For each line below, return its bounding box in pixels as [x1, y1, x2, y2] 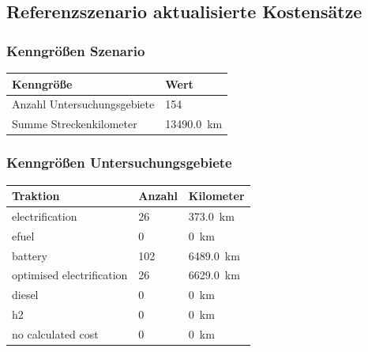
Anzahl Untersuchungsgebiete [12, 96, 155, 112]
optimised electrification [12, 267, 128, 283]
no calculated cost [12, 325, 99, 342]
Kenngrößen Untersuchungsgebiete [6, 153, 232, 172]
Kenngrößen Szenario [6, 40, 145, 60]
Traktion [12, 187, 60, 203]
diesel [12, 286, 39, 303]
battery [12, 247, 47, 263]
